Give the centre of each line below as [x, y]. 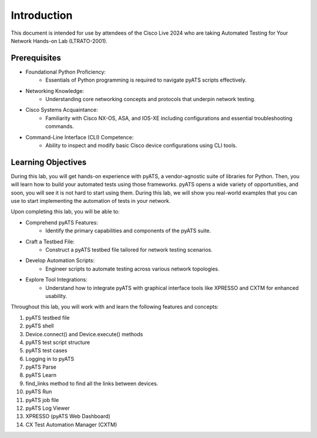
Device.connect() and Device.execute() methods [84, 334]
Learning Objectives [49, 162]
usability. [56, 296]
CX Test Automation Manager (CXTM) [71, 424]
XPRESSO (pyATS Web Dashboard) [68, 416]
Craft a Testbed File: [50, 242]
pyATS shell [40, 326]
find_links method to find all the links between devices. [92, 383]
